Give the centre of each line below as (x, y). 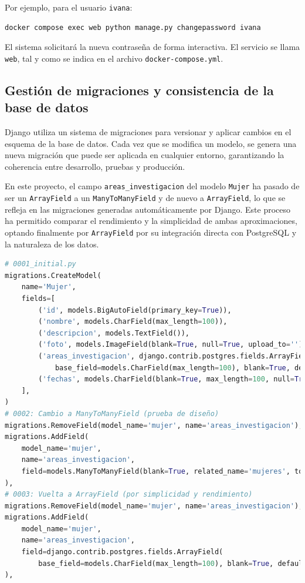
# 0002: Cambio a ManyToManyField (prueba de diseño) (112, 413)
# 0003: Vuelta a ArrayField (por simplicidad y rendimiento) (129, 495)
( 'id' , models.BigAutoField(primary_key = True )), (135, 310)
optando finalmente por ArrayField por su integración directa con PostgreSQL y (151, 232)
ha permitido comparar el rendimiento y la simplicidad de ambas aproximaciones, (151, 221)
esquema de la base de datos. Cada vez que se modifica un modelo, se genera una (151, 143)
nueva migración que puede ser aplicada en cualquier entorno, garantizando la (145, 155)
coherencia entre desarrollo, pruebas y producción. (95, 166)
